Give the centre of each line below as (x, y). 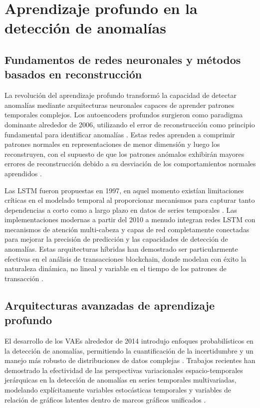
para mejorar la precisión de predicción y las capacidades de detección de (116, 239)
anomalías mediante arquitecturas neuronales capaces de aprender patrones (120, 105)
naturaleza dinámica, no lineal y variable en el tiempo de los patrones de (116, 268)
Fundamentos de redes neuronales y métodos (123, 59)
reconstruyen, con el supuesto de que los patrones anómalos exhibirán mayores (125, 154)
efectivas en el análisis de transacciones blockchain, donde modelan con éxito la (126, 258)
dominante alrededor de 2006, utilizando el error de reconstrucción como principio (130, 124)
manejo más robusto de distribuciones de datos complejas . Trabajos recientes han (130, 360)
